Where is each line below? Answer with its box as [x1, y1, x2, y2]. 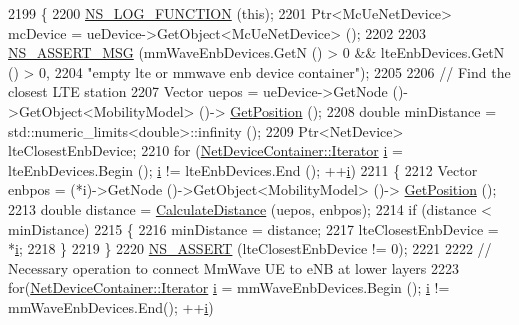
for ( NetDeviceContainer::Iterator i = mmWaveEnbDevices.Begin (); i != [8, 277, 450, 298]
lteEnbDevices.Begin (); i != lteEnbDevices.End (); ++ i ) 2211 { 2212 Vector [8, 159, 478, 180]
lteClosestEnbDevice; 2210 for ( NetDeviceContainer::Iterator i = [8, 140, 403, 161]
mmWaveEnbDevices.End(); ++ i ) [8, 296, 214, 317]
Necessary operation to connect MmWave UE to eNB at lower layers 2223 [8, 257, 460, 278]
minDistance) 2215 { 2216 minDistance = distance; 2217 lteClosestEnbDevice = [8, 218, 499, 239]
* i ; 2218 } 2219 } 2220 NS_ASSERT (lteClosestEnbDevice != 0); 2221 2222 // [8, 238, 492, 259]
